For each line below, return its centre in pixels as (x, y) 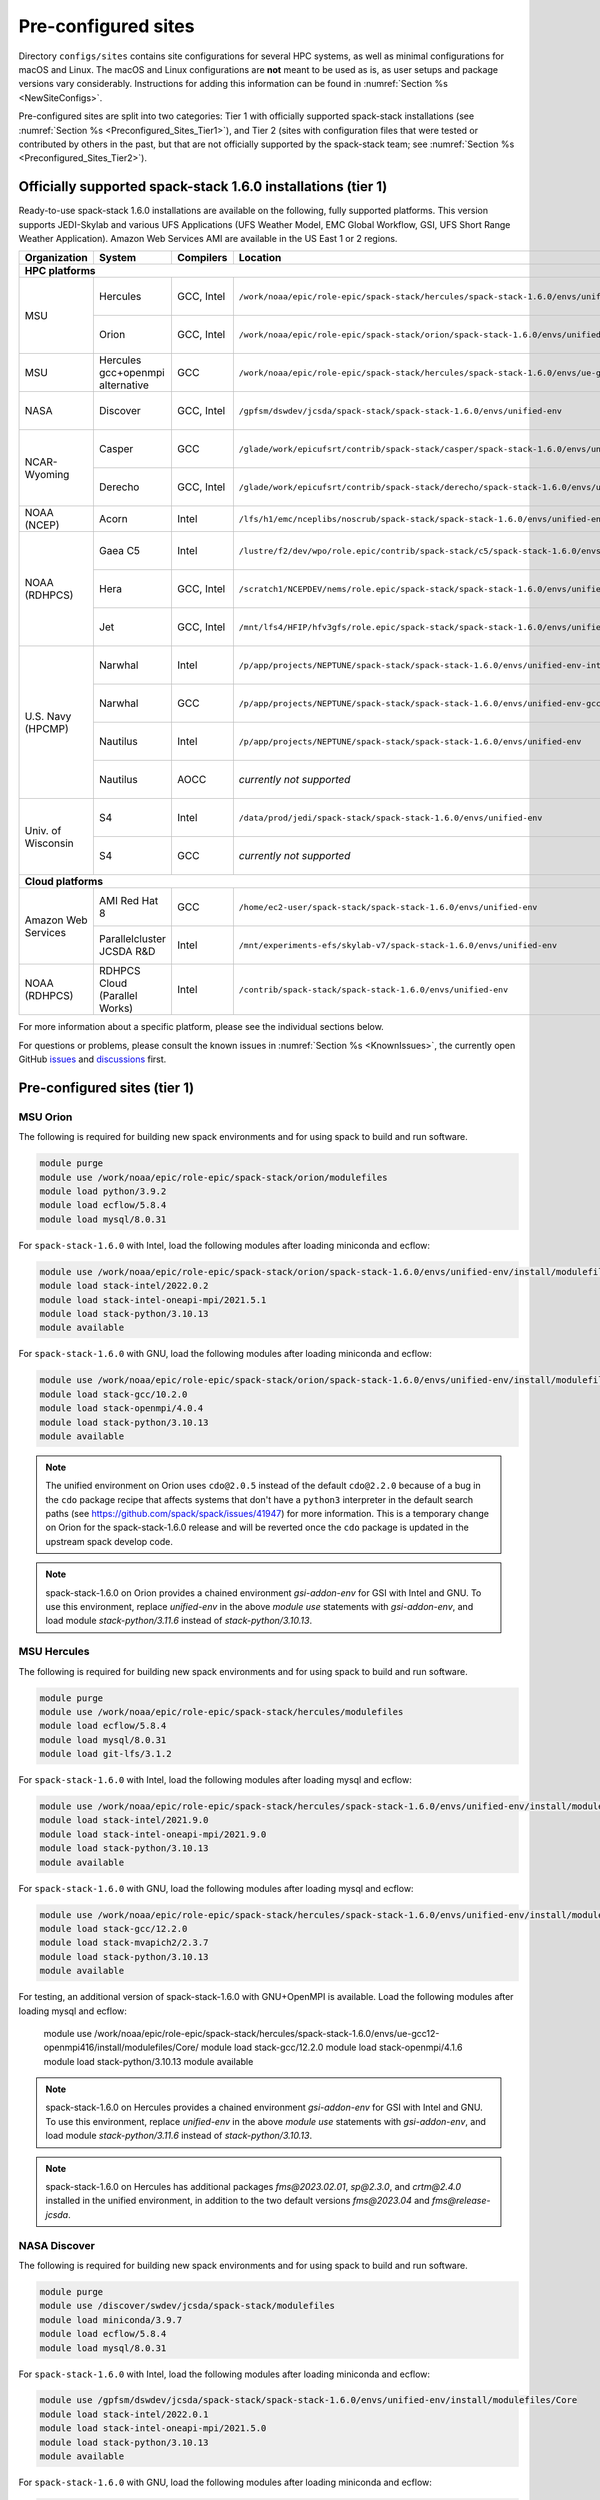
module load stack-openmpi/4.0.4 (121, 1408)
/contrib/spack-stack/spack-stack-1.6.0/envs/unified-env (373, 989)
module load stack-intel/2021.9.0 (124, 1820)
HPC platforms (60, 271)
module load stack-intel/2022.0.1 (124, 2414)
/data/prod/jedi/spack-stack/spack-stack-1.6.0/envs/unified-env (390, 817)
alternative (124, 385)
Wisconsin (49, 843)
